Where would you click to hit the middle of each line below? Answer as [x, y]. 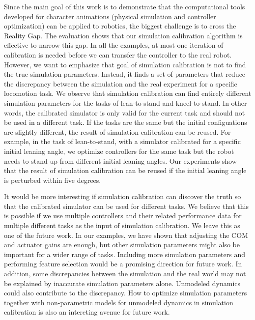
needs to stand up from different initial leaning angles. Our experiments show [120, 160]
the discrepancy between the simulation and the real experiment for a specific [121, 83]
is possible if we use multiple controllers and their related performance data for [123, 216]
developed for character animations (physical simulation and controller [110, 16]
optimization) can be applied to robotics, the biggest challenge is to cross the [120, 26]
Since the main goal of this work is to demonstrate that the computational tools [125, 6]
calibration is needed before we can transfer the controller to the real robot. [118, 54]
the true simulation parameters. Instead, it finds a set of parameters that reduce [125, 74]
